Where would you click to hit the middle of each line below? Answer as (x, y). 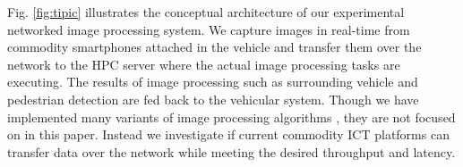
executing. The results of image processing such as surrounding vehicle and (213, 82)
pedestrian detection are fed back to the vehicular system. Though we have (213, 99)
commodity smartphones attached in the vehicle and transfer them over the (214, 47)
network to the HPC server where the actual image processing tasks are (204, 64)
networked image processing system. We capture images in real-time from (209, 29)
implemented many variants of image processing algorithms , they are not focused (231, 117)
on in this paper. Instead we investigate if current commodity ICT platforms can (228, 134)
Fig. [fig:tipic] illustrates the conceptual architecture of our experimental (206, 12)
